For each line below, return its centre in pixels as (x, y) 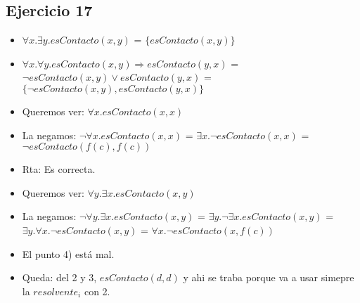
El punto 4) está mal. (68, 253)
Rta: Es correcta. (59, 169)
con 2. (97, 291)
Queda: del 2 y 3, (59, 277)
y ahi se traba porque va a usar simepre (269, 277)
